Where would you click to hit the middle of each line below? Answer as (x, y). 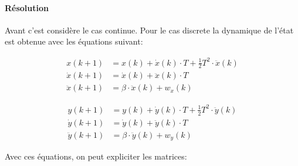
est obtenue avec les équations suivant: (74, 41)
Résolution (27, 7)
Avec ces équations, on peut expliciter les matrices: (96, 156)
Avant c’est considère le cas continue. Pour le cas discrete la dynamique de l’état (149, 30)
